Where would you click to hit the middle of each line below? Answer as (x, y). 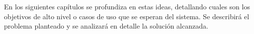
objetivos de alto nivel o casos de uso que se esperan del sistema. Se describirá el (127, 16)
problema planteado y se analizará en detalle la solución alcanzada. (106, 26)
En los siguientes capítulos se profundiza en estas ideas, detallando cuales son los (127, 6)
